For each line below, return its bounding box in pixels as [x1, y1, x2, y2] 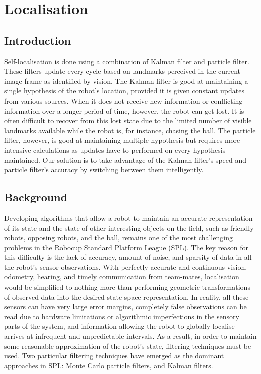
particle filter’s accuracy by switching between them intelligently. [4, 164, 204, 175]
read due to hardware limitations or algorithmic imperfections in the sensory [4, 311, 239, 321]
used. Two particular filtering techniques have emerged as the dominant [4, 350, 224, 361]
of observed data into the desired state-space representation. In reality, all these [4, 291, 249, 302]
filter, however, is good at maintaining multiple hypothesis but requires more [4, 135, 240, 145]
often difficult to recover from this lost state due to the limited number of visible [4, 115, 252, 126]
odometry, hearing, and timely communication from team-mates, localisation [4, 271, 239, 282]
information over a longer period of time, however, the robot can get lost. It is [4, 105, 244, 116]
